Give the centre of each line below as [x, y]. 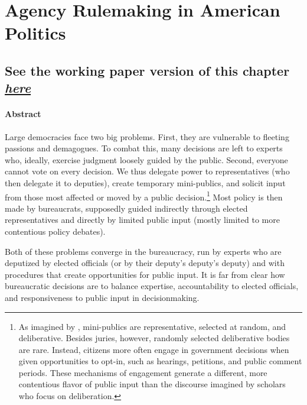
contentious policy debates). [55, 231]
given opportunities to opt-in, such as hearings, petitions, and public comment [160, 361]
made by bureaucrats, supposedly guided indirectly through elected [126, 208]
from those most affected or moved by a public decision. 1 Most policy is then [144, 196]
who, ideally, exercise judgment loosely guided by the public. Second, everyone [146, 159]
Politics [35, 33]
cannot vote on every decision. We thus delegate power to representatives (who [147, 171]
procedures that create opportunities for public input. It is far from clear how [145, 274]
